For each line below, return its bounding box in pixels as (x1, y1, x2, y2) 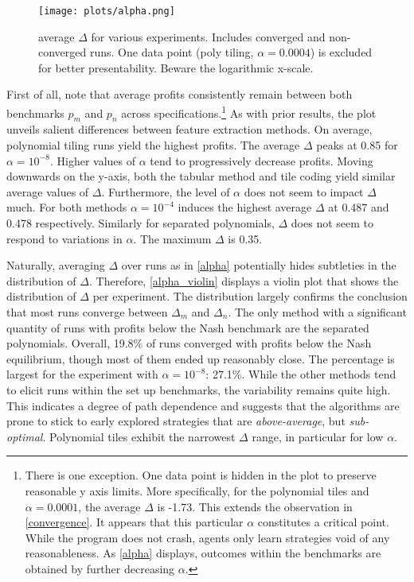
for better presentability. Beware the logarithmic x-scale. (38, 59, 314, 76)
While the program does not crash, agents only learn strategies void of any (25, 529, 390, 545)
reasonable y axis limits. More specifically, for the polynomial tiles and (25, 482, 369, 499)
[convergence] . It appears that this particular (25, 514, 244, 530)
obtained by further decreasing (25, 560, 175, 576)
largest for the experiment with (6, 366, 158, 382)
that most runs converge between (6, 304, 168, 320)
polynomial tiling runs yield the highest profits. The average (6, 137, 300, 153)
